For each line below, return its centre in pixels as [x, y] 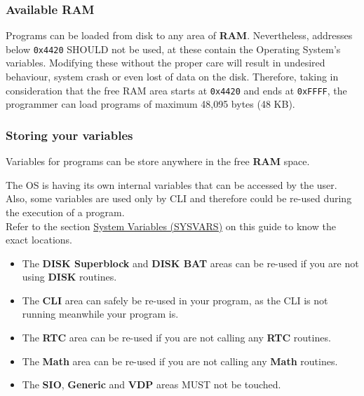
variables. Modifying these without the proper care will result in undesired [166, 63]
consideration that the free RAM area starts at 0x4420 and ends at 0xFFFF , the [176, 90]
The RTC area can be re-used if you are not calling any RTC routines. [176, 338]
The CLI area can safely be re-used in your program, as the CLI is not [175, 300]
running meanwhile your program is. [100, 314]
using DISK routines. [69, 277]
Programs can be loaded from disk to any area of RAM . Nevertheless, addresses [179, 35]
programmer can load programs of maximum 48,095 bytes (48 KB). [150, 104]
